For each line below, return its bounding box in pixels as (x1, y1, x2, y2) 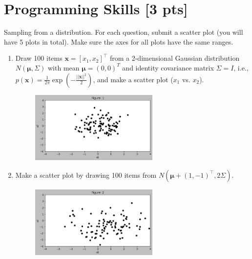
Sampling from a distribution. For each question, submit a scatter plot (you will (4, 27, 243, 37)
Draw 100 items (15, 53, 63, 63)
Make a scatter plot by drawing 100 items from (15, 169, 157, 180)
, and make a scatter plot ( (93, 74, 173, 84)
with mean (47, 62, 80, 72)
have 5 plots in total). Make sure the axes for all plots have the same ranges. (4, 36, 233, 47)
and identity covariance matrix (122, 62, 214, 72)
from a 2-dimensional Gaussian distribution (109, 53, 240, 63)
